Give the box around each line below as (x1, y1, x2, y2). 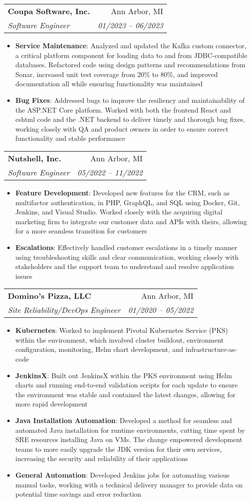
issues (15, 270, 33, 281)
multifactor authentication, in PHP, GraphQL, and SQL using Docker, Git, (15, 197, 240, 207)
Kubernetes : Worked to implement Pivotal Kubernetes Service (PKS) (15, 325, 228, 335)
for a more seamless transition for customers (15, 226, 147, 236)
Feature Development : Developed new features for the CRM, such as (15, 187, 230, 197)
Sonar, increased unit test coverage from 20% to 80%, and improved (15, 69, 218, 79)
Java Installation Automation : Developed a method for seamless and (15, 415, 232, 425)
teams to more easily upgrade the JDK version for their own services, (15, 444, 222, 454)
